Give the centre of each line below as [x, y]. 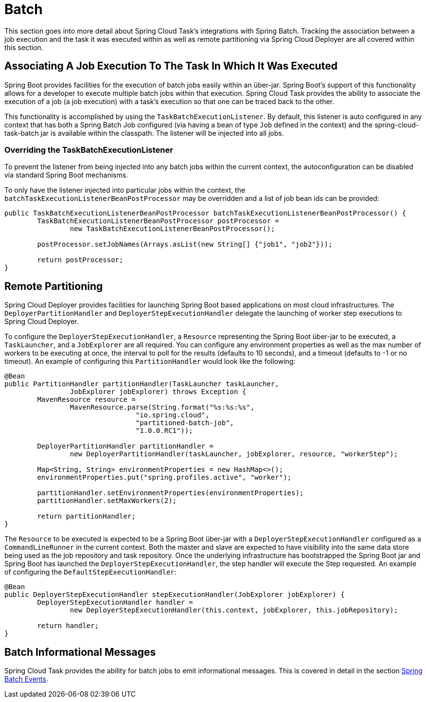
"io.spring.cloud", [172, 415]
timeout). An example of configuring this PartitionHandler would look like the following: [150, 361]
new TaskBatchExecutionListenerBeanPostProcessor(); [172, 229]
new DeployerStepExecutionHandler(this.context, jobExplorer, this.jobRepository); [234, 610]
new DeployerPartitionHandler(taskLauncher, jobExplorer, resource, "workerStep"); [234, 454]
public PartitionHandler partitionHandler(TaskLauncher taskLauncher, [142, 384]
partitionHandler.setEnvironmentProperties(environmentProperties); [170, 493]
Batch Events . [27, 679]
